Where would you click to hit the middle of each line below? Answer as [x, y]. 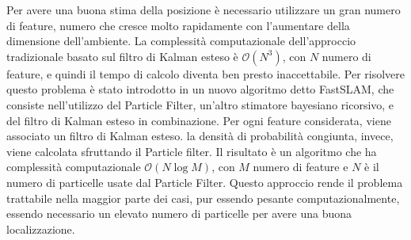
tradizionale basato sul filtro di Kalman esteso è [122, 56]
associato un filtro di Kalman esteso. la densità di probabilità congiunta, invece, [200, 136]
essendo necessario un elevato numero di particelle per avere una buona [179, 213]
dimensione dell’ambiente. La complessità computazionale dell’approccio [181, 41]
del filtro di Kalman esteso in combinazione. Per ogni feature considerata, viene [199, 120]
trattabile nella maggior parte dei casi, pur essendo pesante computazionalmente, [203, 198]
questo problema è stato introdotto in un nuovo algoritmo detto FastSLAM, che [200, 89]
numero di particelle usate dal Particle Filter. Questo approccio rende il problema [205, 182]
